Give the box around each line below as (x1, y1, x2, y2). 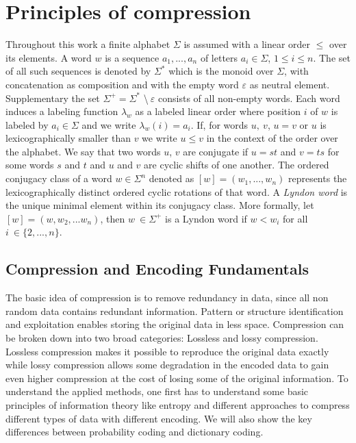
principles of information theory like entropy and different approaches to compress (5, 397, 350, 412)
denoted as (149, 171, 194, 186)
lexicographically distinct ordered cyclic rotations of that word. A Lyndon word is (5, 184, 348, 199)
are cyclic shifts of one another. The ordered (144, 157, 329, 172)
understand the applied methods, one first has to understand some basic (5, 384, 309, 398)
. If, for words (190, 117, 249, 131)
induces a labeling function (5, 104, 118, 118)
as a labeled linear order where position (135, 104, 301, 118)
